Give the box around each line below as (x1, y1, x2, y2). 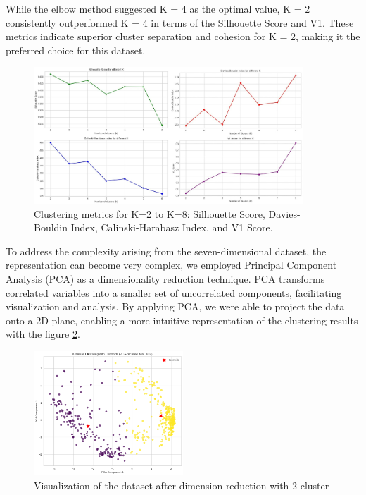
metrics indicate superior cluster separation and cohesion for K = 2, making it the (6, 29, 360, 44)
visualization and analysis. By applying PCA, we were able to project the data (6, 299, 345, 314)
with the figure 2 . (6, 326, 80, 341)
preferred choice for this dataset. (6, 42, 146, 57)
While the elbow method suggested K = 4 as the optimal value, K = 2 (6, 1, 310, 16)
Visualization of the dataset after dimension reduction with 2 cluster (34, 477, 329, 492)
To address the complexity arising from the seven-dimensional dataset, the (6, 243, 327, 258)
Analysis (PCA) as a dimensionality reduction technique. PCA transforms (6, 271, 325, 286)
